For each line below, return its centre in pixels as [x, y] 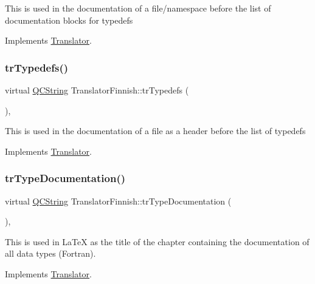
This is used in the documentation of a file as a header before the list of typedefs [155, 131]
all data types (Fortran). [50, 253]
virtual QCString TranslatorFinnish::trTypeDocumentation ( [118, 201]
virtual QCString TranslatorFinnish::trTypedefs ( [97, 90]
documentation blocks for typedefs [69, 20]
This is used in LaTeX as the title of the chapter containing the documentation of [157, 241]
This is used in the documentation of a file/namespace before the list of [138, 8]
